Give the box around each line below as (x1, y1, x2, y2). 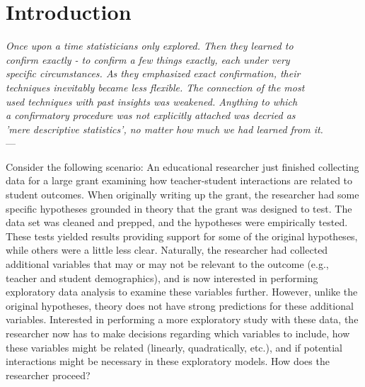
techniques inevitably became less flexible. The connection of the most (6, 79, 305, 94)
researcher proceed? (6, 367, 91, 382)
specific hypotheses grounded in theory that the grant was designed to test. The (6, 201, 352, 215)
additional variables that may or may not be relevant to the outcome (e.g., (6, 257, 329, 271)
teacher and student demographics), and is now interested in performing (6, 270, 318, 285)
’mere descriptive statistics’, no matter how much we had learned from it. (6, 121, 323, 136)
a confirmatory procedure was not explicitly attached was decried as (6, 108, 296, 123)
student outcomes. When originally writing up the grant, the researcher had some (6, 187, 359, 202)
